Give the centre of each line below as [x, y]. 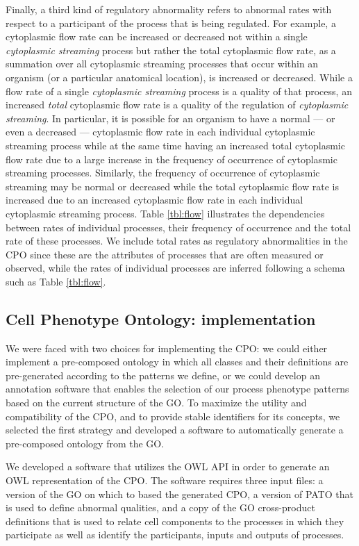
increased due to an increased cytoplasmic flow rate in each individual [155, 200]
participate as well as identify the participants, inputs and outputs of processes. [175, 535]
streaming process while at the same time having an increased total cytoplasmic [175, 145]
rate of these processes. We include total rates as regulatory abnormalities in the [177, 241]
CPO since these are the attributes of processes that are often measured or [165, 254]
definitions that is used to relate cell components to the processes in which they [175, 521]
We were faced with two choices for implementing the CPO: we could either [167, 348]
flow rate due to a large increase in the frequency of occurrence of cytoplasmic [172, 159]
